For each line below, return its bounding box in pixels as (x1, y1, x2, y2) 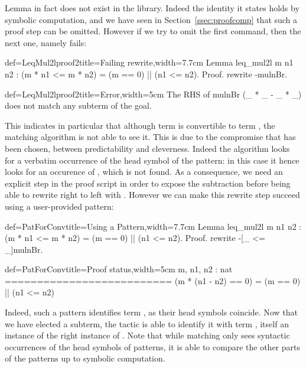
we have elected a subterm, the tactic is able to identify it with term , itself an (5, 317, 289, 330)
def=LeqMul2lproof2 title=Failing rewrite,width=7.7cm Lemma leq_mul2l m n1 (5, 56, 294, 69)
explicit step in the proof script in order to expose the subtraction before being (5, 177, 291, 189)
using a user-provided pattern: (5, 200, 114, 212)
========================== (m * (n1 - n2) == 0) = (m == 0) (5, 274, 301, 286)
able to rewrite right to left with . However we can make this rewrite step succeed (5, 188, 300, 201)
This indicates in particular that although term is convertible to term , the (5, 119, 275, 131)
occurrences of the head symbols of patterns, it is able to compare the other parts (5, 340, 300, 353)
